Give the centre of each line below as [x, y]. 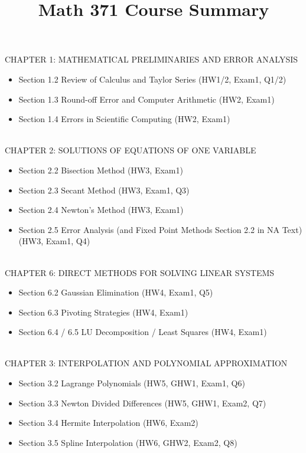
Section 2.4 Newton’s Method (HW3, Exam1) [101, 210]
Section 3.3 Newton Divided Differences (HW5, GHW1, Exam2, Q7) [142, 403]
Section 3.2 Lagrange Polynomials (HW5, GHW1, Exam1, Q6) [132, 383]
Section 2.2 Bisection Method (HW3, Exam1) [101, 170]
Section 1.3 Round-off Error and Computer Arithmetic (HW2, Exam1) [147, 99]
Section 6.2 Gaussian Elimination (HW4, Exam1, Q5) [116, 292]
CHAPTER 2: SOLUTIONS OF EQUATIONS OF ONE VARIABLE [131, 150]
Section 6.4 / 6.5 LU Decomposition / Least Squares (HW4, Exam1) [143, 332]
